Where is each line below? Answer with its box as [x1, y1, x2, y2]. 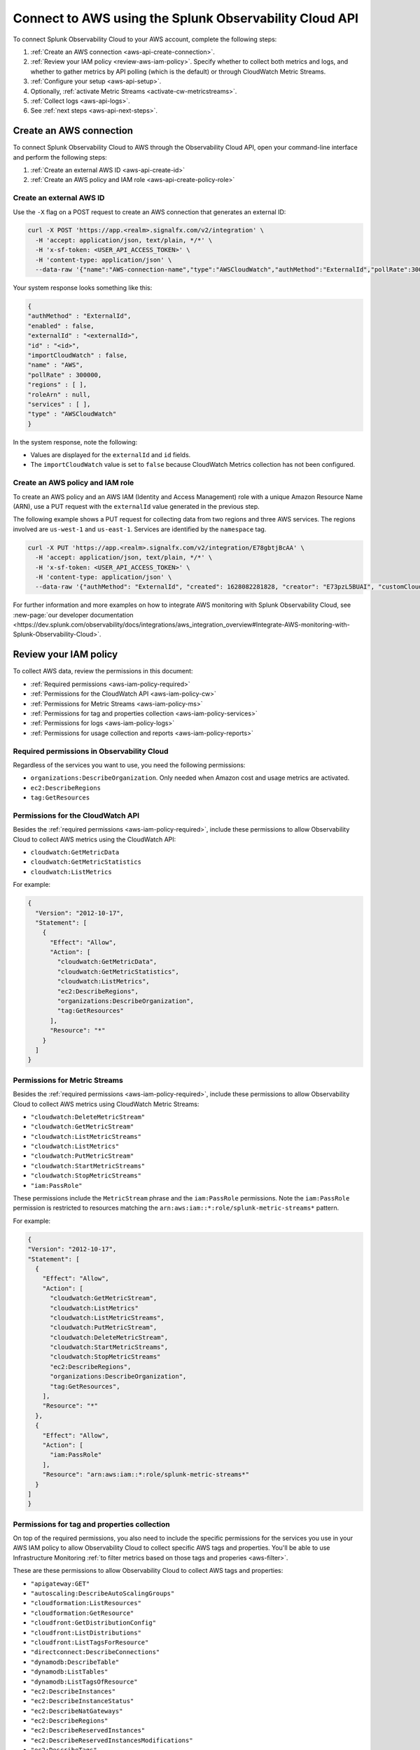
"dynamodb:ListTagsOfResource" [30, 1677, 138, 1686]
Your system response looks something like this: [13, 283, 153, 292]
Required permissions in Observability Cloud [13, 746, 169, 756]
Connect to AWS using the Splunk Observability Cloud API [13, 10, 359, 26]
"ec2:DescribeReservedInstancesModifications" [30, 1736, 193, 1744]
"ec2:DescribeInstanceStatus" [30, 1697, 134, 1705]
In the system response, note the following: [13, 437, 138, 446]
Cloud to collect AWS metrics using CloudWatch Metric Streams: [13, 1100, 199, 1108]
